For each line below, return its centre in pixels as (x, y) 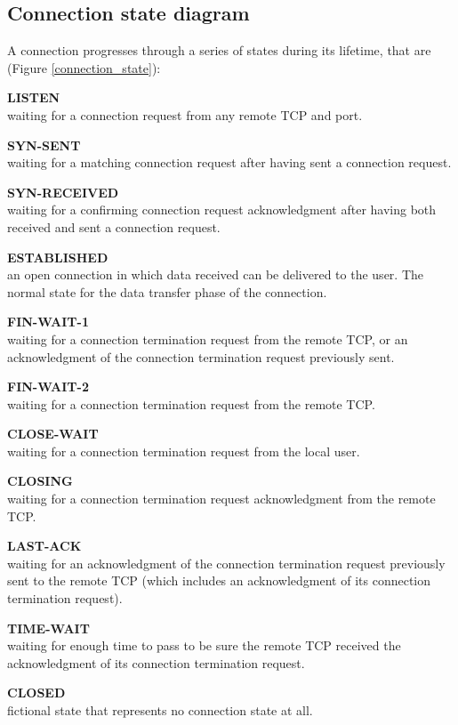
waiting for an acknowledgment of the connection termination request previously (226, 563)
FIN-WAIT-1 (48, 322)
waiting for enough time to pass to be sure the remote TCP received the (204, 645)
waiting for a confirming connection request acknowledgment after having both (222, 209)
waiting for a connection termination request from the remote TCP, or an (208, 338)
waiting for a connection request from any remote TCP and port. (185, 114)
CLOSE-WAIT (53, 434)
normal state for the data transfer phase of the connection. (167, 291)
